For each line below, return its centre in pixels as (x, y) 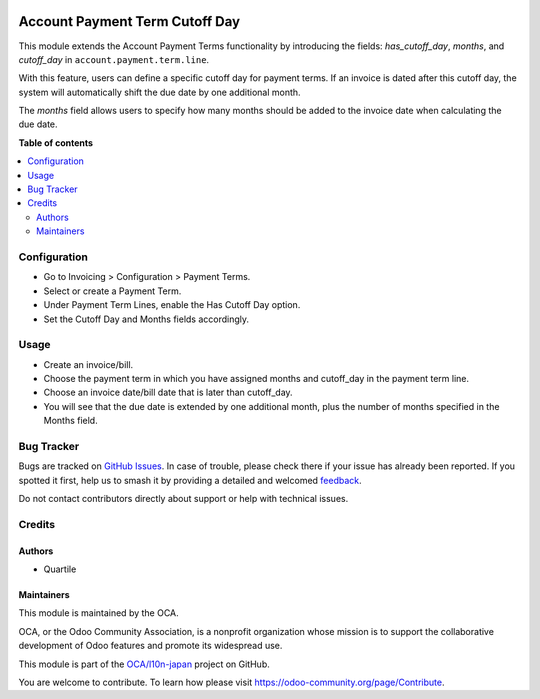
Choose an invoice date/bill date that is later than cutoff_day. (168, 392)
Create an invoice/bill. (88, 364)
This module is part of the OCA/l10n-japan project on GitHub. (144, 664)
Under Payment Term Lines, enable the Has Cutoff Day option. (172, 305)
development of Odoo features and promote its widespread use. (150, 646)
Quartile (60, 569)
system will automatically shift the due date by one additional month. (159, 92)
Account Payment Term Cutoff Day (129, 21)
